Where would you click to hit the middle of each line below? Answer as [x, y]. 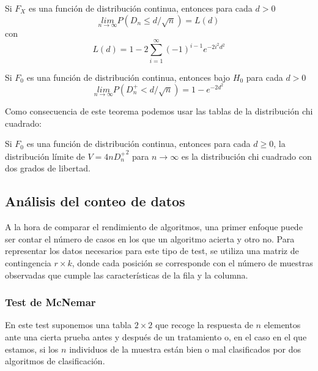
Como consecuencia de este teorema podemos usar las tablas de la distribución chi [159, 111]
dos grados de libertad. [48, 168]
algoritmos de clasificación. [55, 361]
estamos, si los [32, 349]
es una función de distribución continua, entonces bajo [128, 77]
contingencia [28, 262]
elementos [282, 325]
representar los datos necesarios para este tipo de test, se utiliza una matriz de [152, 251]
